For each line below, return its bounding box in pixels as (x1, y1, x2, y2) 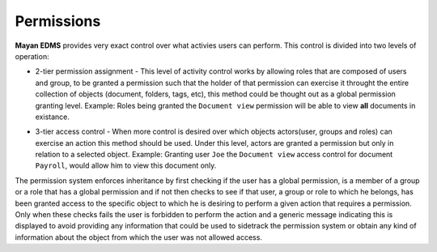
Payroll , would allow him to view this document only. (35, 160, 217, 170)
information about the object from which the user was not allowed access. (15, 232, 263, 242)
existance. (35, 112, 70, 122)
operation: (15, 51, 49, 61)
